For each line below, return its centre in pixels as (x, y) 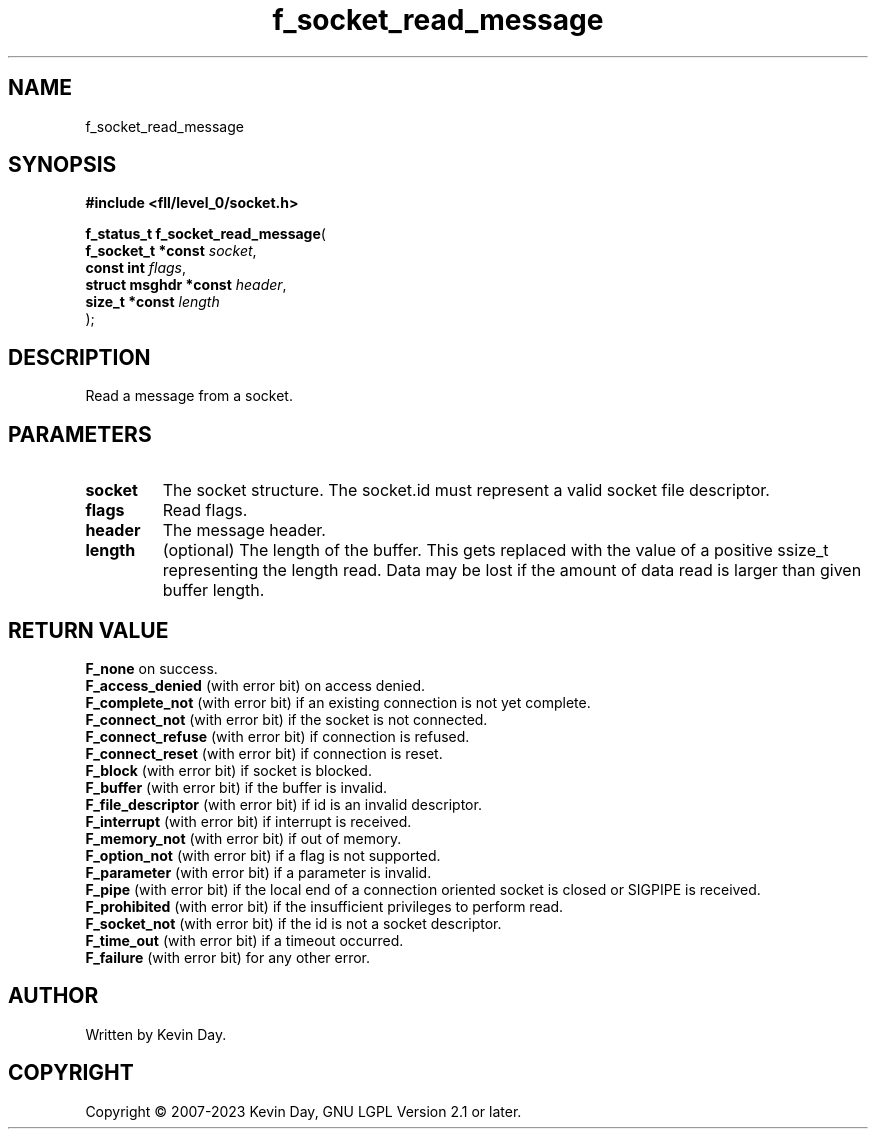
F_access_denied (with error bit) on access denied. (255, 685)
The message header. (244, 530)
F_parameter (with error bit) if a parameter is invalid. (258, 872)
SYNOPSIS (62, 165)
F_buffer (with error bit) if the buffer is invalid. (236, 787)
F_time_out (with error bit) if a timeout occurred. (244, 940)
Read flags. (205, 510)
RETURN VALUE (88, 630)
